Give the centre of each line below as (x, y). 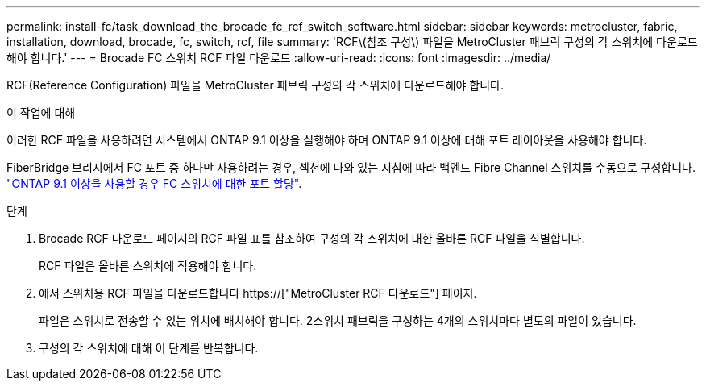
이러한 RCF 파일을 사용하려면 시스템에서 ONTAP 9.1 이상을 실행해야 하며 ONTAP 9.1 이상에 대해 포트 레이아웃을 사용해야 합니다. (327, 140)
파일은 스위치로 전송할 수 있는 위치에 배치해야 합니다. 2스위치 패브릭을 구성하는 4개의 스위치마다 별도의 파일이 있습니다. (338, 320)
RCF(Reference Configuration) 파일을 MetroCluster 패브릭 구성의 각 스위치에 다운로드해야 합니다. (255, 85)
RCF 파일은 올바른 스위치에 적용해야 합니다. (148, 266)
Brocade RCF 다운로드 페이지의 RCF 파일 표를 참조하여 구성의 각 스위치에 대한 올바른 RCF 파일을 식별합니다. (312, 238)
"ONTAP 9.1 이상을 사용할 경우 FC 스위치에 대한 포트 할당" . (154, 183)
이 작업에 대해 (41, 112)
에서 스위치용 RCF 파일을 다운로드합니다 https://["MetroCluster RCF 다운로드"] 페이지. (258, 293)
